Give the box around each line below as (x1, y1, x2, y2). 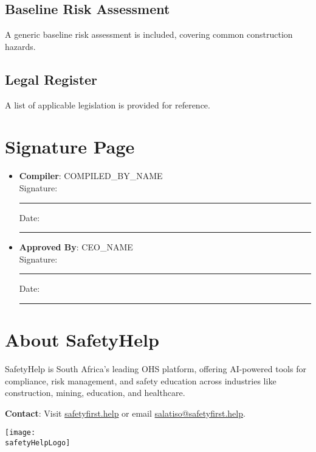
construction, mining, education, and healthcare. (5, 386, 185, 399)
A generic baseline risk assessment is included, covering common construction (5, 28, 293, 41)
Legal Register (5, 69, 98, 88)
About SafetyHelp (5, 327, 159, 352)
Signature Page (5, 134, 135, 159)
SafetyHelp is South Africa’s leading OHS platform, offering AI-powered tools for (5, 362, 306, 375)
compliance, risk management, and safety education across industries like (5, 374, 276, 387)
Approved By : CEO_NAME (19, 241, 133, 253)
